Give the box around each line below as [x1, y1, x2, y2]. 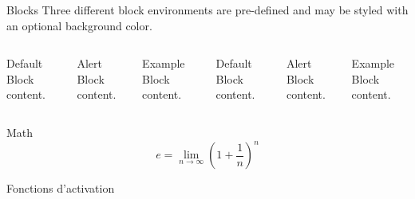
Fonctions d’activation [6, 180, 115, 197]
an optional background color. [6, 17, 152, 33]
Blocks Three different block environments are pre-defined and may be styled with [6, 2, 409, 18]
